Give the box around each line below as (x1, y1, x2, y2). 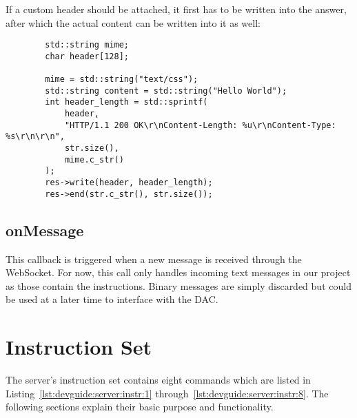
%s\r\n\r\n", (6, 132, 65, 142)
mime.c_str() (64, 154, 124, 165)
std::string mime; (45, 40, 129, 50)
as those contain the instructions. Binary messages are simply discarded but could (6, 278, 351, 293)
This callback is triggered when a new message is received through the (6, 251, 302, 266)
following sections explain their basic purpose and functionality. (6, 399, 274, 414)
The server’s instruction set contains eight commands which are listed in (6, 373, 311, 387)
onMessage (6, 219, 84, 240)
